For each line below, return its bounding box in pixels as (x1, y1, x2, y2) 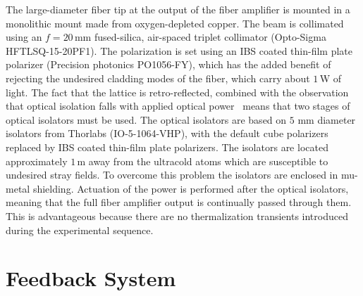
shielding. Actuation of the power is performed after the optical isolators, (32, 181, 349, 195)
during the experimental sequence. (6, 222, 154, 237)
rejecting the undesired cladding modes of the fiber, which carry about (6, 70, 310, 85)
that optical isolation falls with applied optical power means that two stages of (6, 98, 350, 113)
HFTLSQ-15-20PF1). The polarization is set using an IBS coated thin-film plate (6, 43, 353, 58)
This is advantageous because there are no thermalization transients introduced (6, 208, 348, 223)
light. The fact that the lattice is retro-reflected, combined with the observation (6, 84, 349, 99)
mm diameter (297, 112, 356, 127)
